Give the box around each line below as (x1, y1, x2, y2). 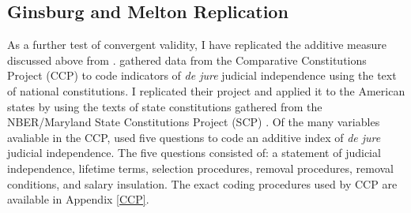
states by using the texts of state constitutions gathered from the (7, 98, 322, 114)
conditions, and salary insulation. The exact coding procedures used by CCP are (7, 175, 398, 192)
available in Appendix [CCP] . (7, 191, 149, 207)
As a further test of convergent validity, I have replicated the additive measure (7, 36, 386, 53)
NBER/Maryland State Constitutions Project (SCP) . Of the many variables (7, 114, 380, 130)
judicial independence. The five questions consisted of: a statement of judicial (7, 144, 381, 161)
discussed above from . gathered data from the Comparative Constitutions (7, 51, 367, 68)
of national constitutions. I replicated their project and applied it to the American (7, 82, 405, 99)
